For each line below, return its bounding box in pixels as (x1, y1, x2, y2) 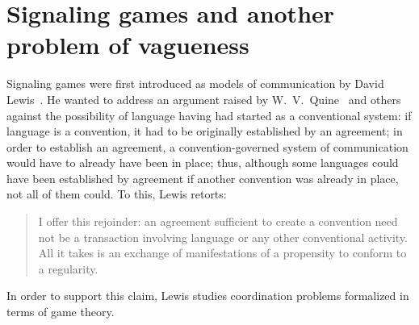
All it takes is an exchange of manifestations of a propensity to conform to (38, 244, 407, 261)
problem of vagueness (6, 28, 249, 61)
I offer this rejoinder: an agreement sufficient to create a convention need (38, 213, 398, 230)
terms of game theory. (6, 303, 115, 320)
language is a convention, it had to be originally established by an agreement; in (6, 123, 403, 140)
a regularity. (38, 260, 98, 277)
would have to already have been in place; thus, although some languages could (6, 154, 399, 171)
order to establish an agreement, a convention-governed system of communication (6, 138, 409, 155)
